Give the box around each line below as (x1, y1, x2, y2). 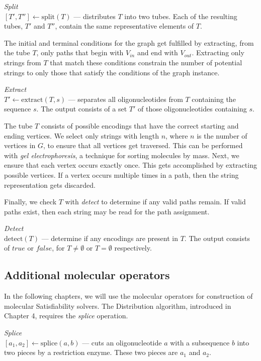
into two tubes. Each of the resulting (124, 11, 237, 21)
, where (165, 130, 188, 141)
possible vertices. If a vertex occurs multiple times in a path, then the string (4, 169, 239, 180)
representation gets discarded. (4, 179, 96, 190)
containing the (192, 93, 236, 104)
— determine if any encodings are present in (41, 232, 178, 243)
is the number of (197, 130, 247, 141)
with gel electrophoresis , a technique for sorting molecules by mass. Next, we (4, 150, 239, 160)
